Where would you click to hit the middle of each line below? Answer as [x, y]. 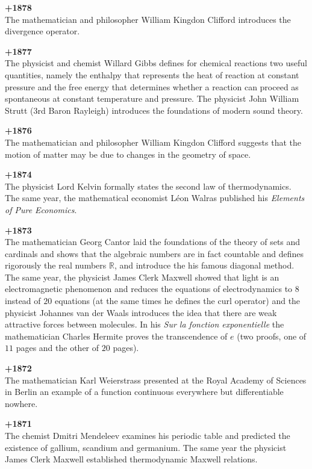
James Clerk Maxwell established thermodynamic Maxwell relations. [131, 459]
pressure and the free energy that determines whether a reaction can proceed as [152, 86]
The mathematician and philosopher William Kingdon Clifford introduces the [148, 19]
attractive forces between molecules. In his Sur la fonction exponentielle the [145, 324]
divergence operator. [42, 31]
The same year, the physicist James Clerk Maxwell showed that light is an [142, 277]
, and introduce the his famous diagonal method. [204, 265]
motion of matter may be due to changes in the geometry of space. [128, 154]
